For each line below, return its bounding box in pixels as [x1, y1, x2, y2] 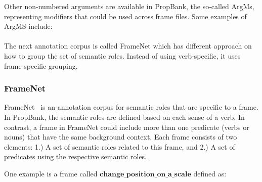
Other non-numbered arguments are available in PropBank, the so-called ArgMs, [4, 1, 254, 11]
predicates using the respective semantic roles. [4, 151, 147, 162]
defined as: [193, 168, 227, 178]
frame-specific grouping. [4, 60, 78, 71]
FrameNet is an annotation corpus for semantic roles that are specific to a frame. [4, 102, 258, 112]
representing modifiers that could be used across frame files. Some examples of [4, 11, 247, 21]
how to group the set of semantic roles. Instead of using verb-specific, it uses [4, 50, 241, 61]
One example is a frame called [4, 168, 98, 178]
